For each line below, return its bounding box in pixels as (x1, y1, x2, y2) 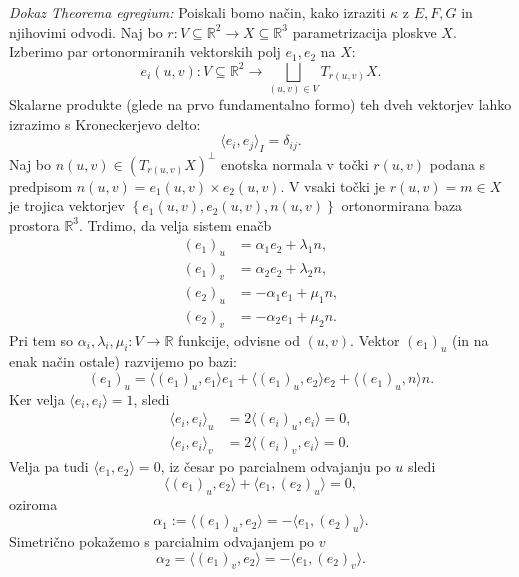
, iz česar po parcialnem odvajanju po (160, 456, 391, 477)
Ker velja (9, 388, 65, 409)
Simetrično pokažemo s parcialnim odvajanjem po (9, 530, 315, 551)
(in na (451, 329, 489, 350)
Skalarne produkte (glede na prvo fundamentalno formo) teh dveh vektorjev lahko (9, 94, 512, 115)
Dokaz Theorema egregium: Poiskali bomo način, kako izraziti (9, 2, 386, 22)
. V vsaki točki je (280, 175, 386, 196)
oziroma (9, 493, 58, 514)
